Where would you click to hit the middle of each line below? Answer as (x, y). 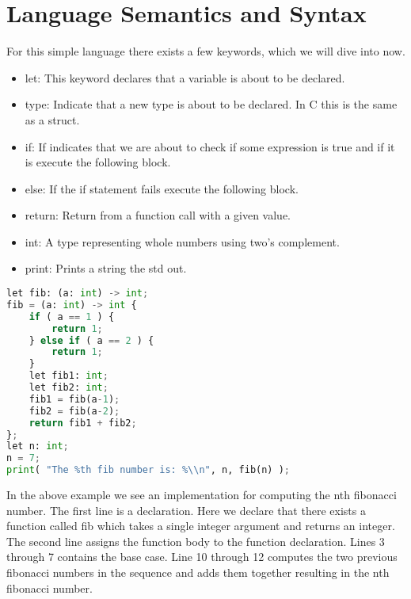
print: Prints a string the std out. (106, 268)
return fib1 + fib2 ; (83, 423)
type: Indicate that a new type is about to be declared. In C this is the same (211, 104)
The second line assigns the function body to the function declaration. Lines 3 (196, 541)
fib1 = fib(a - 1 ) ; (74, 399)
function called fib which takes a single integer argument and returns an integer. (201, 526)
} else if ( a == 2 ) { (91, 340)
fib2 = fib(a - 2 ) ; (74, 411)
